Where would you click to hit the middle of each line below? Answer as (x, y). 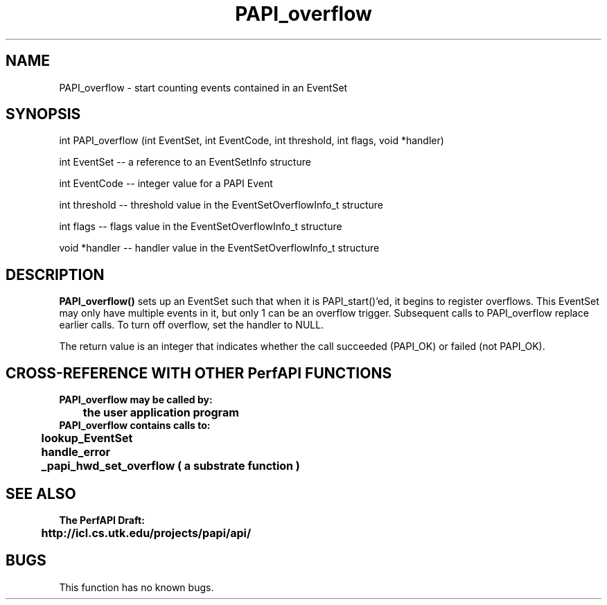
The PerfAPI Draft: (102, 520)
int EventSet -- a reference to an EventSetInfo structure (185, 162)
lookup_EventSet (87, 438)
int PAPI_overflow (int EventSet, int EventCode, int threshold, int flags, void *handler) (252, 141)
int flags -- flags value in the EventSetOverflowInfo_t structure (201, 227)
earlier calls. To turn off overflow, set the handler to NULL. (192, 325)
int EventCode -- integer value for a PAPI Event (166, 184)
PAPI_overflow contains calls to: (135, 426)
